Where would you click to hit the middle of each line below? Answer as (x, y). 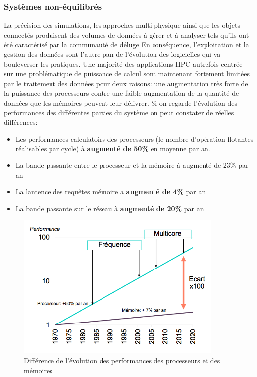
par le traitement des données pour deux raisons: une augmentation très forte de (126, 83)
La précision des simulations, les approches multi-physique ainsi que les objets (122, 25)
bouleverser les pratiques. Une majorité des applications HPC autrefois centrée (123, 64)
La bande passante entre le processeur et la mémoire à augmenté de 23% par (132, 165)
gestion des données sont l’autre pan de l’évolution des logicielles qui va (112, 54)
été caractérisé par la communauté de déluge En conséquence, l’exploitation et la (127, 44)
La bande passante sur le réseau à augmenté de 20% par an (110, 208)
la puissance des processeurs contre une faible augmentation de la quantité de (122, 93)
